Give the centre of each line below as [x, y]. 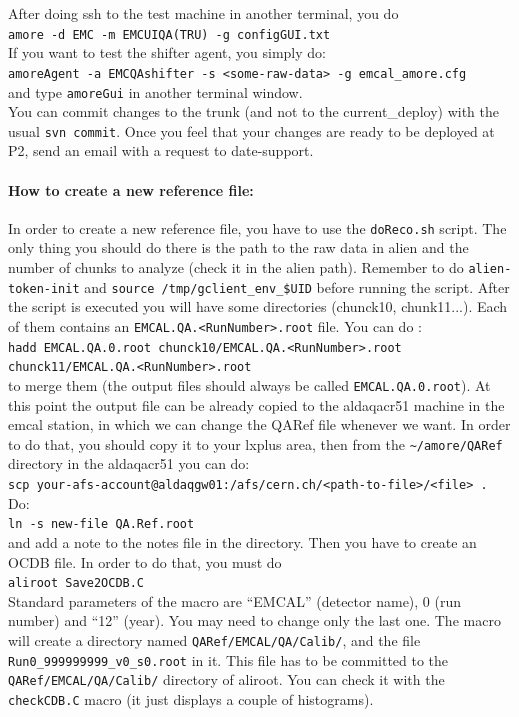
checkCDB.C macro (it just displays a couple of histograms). [191, 698]
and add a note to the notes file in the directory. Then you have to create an [242, 541]
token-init [44, 288]
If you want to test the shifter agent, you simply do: [167, 52]
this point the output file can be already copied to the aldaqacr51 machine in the [256, 404]
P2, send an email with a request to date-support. [161, 150]
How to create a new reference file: [131, 189]
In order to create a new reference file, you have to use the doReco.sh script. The [257, 227]
